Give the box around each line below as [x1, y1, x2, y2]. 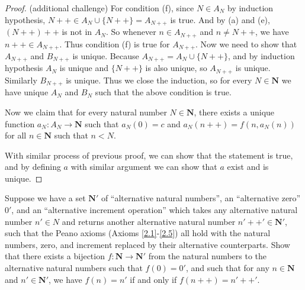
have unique [5, 86, 49, 98]
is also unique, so [145, 62, 207, 74]
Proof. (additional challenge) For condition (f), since [5, 2, 194, 14]
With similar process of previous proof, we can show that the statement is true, [5, 149, 293, 161]
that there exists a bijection [5, 250, 105, 262]
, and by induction [227, 49, 295, 62]
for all [5, 129, 27, 141]
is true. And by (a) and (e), [170, 13, 270, 25]
